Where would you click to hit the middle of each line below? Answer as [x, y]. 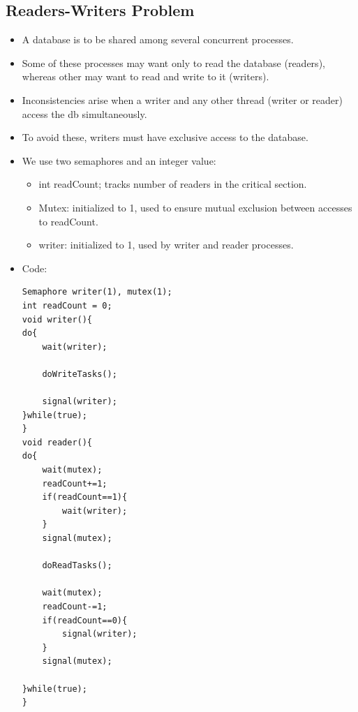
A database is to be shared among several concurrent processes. [158, 39]
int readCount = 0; [67, 305]
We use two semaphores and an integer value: [119, 160]
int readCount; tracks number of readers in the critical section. [173, 184]
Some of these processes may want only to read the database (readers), [173, 62]
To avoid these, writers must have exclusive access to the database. [165, 137]
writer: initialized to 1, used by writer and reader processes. [166, 245]
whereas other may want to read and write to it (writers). [146, 76]
